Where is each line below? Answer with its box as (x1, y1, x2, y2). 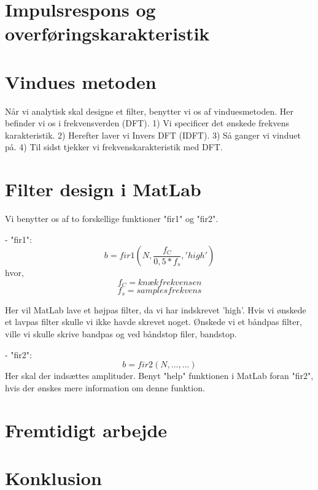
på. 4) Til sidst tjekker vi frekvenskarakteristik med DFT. (5, 140, 223, 153)
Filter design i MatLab (5, 177, 201, 202)
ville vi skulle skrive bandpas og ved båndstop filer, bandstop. (5, 327, 237, 340)
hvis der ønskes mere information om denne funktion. (5, 381, 205, 394)
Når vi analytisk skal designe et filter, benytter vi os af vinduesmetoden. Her (5, 104, 293, 117)
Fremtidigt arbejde (5, 417, 168, 442)
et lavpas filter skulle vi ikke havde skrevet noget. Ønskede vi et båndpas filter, (5, 315, 302, 328)
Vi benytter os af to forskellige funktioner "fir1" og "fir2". (5, 212, 219, 225)
